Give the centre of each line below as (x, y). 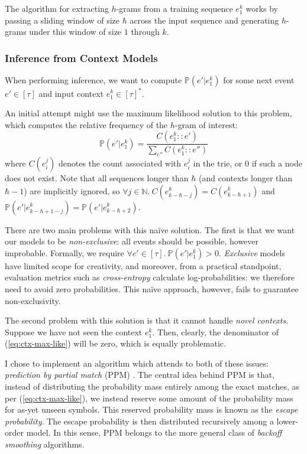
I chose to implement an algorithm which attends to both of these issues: (137, 363)
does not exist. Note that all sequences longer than (97, 177)
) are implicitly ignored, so (72, 190)
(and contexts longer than (246, 177)
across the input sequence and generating (204, 20)
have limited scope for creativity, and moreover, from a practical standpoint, (143, 265)
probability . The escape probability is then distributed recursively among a (139, 421)
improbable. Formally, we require (64, 252)
